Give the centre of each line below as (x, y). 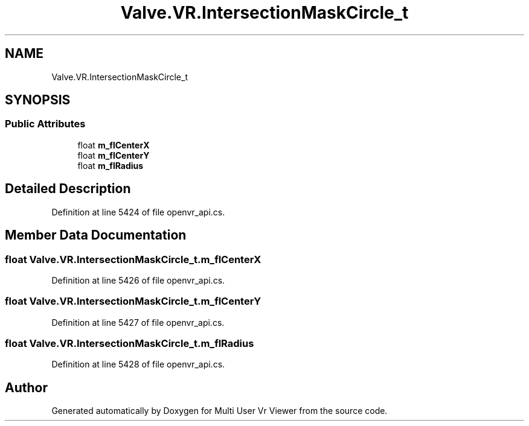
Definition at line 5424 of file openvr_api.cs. (138, 212)
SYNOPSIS (38, 100)
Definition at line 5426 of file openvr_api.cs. (138, 280)
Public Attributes (45, 124)
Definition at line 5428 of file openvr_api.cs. (138, 364)
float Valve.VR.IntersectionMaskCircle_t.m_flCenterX (133, 259)
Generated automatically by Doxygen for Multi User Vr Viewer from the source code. (220, 411)
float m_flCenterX (114, 145)
